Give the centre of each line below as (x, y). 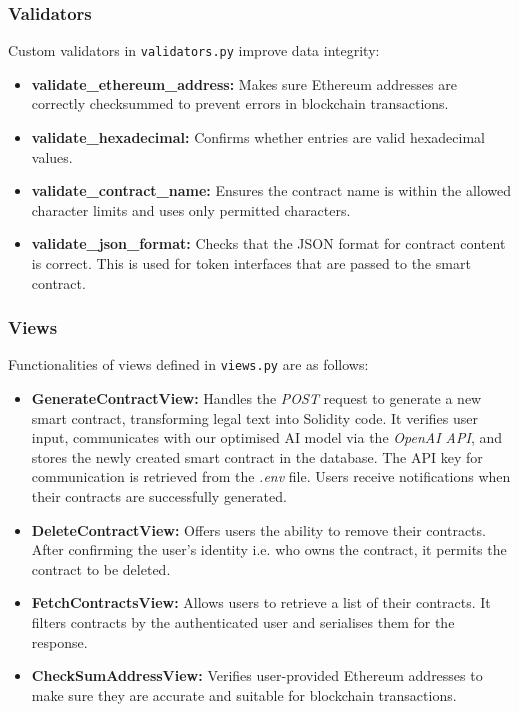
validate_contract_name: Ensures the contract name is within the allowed (271, 190)
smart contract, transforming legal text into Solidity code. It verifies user (255, 417)
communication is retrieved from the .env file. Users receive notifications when (271, 476)
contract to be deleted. (101, 568)
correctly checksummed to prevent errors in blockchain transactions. (240, 103)
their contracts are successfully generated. (159, 496)
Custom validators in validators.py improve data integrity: (194, 50)
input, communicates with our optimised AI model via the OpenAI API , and (266, 437)
